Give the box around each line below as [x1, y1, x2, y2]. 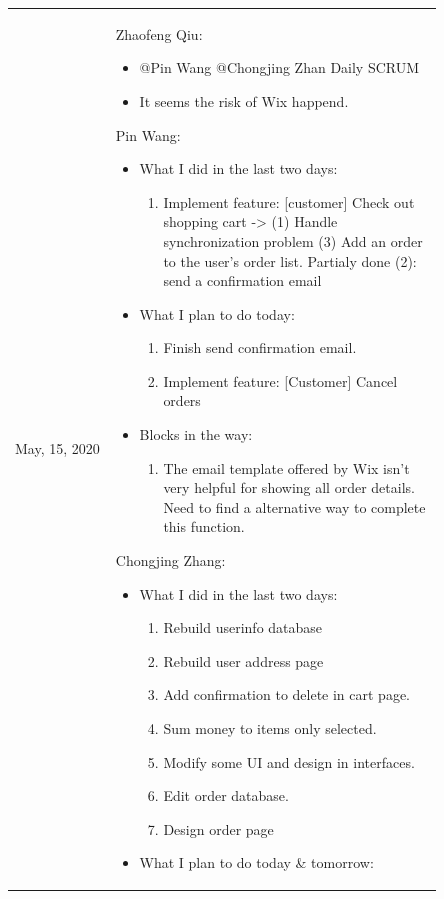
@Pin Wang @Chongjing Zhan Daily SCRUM [139, 57, 420, 78]
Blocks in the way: [139, 424, 253, 445]
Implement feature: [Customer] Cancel [163, 370, 398, 391]
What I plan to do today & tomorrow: [139, 852, 374, 873]
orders [163, 390, 201, 411]
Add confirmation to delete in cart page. [163, 684, 411, 705]
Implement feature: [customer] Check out [163, 191, 415, 212]
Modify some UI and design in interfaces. [163, 751, 415, 772]
